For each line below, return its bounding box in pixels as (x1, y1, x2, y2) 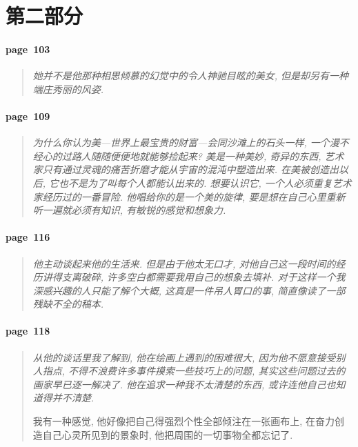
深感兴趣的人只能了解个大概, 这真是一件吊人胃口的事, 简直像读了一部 (32, 283, 346, 297)
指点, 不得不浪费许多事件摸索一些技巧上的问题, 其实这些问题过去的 (42, 364, 346, 378)
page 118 (6, 324, 50, 338)
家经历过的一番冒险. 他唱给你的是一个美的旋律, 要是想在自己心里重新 (32, 189, 346, 203)
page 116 (6, 230, 50, 244)
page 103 (6, 41, 50, 56)
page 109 (6, 108, 50, 123)
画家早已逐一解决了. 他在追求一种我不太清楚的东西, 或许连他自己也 (32, 377, 336, 391)
